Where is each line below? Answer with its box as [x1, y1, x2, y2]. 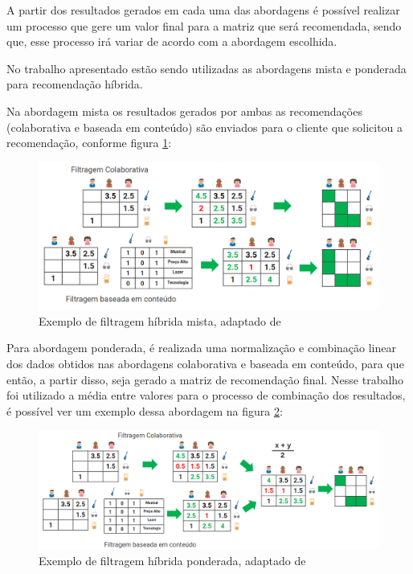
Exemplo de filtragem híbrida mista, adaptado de [39, 312, 281, 329]
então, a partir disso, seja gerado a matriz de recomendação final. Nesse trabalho [6, 371, 404, 387]
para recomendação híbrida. [6, 76, 143, 92]
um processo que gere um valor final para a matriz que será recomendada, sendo [6, 17, 402, 34]
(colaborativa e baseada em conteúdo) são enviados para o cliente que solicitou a [6, 118, 403, 135]
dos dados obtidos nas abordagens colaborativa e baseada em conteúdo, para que [6, 355, 404, 371]
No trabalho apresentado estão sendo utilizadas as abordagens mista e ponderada [6, 59, 407, 76]
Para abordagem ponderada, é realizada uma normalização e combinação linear [6, 339, 396, 356]
